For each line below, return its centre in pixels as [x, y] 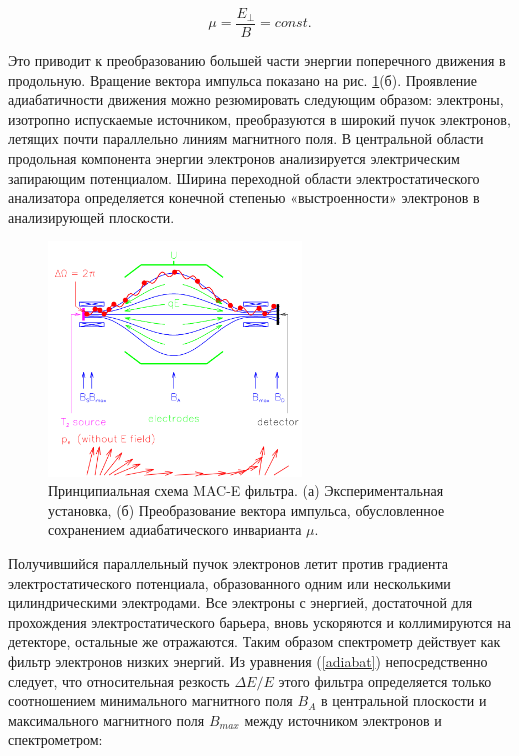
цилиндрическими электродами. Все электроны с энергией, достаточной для [240, 602]
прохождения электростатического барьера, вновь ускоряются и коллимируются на [259, 621]
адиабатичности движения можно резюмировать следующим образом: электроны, [256, 99]
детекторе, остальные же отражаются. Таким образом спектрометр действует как [254, 641]
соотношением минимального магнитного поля [150, 700]
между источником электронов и [343, 719]
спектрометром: [55, 739]
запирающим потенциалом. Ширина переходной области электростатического [244, 177]
